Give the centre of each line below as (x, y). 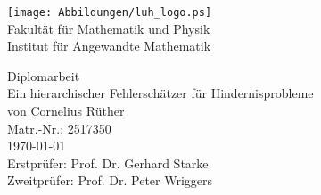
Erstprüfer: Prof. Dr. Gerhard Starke (108, 162)
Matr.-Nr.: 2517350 (59, 128)
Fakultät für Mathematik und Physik (109, 28)
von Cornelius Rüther (66, 111)
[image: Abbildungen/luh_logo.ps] (110, 12)
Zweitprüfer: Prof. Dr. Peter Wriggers (110, 180)
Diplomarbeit (44, 75)
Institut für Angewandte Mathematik (109, 46)
